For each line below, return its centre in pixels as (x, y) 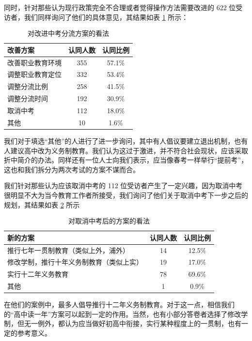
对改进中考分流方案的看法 (68, 33)
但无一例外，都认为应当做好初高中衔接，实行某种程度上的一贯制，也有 (129, 323)
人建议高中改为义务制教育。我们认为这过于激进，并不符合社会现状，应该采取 (126, 150)
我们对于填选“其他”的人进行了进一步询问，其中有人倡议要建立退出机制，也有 (126, 141)
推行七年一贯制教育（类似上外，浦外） (68, 250)
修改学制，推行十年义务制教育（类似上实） (75, 262)
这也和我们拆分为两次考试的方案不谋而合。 (72, 169)
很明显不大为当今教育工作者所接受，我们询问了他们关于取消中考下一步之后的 (126, 195)
